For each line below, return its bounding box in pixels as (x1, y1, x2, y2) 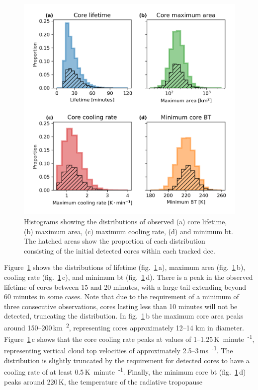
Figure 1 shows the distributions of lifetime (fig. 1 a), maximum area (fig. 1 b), (4, 262, 246, 272)
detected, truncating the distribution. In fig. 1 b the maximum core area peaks (4, 311, 244, 321)
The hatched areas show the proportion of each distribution (24, 236, 205, 246)
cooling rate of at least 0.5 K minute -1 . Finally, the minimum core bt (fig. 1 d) (4, 365, 246, 377)
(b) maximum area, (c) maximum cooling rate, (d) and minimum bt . (24, 226, 233, 236)
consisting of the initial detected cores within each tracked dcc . (24, 245, 215, 256)
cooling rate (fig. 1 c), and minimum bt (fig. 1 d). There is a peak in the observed (4, 271, 253, 282)
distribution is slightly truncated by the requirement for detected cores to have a (4, 355, 250, 365)
